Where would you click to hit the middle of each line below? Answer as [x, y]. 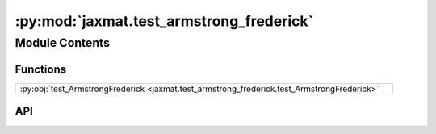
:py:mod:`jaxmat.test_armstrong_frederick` [164, 21]
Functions [41, 69]
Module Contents [63, 43]
